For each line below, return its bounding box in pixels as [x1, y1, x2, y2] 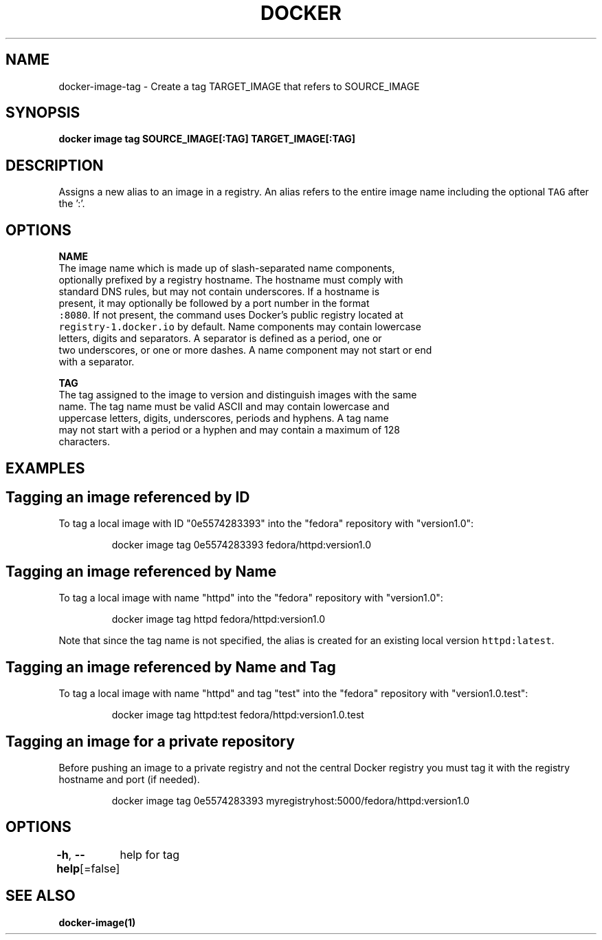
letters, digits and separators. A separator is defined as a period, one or [58, 332, 382, 345]
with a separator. [58, 356, 135, 368]
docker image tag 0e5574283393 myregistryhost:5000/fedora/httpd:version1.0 [111, 794, 470, 807]
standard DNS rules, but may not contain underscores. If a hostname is [58, 286, 380, 298]
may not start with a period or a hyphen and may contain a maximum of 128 [58, 424, 400, 436]
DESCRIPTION [5, 156, 104, 174]
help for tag [120, 847, 180, 862]
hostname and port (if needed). [58, 773, 200, 785]
